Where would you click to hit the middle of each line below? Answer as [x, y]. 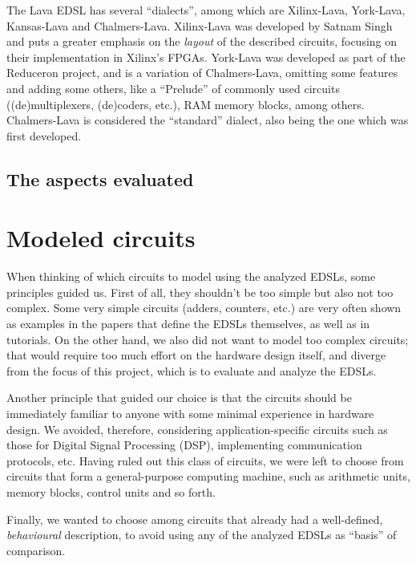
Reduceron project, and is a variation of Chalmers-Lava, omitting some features [202, 73]
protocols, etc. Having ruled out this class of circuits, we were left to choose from [205, 460]
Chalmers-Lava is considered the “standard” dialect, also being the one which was [208, 120]
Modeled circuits [101, 238]
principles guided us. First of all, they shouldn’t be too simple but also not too [200, 292]
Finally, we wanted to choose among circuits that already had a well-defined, [195, 519]
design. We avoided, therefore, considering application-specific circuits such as [197, 429]
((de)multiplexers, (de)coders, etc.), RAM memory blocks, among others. [186, 104]
